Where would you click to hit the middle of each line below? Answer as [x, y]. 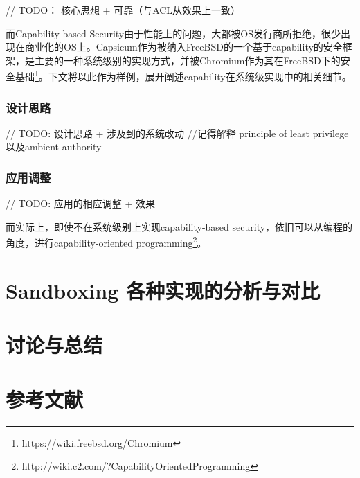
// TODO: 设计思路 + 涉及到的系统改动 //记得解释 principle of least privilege [177, 133]
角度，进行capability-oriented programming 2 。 [106, 242]
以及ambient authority [54, 147]
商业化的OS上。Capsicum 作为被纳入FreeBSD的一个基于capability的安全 [183, 47]
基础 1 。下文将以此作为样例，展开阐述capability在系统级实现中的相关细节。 [183, 76]
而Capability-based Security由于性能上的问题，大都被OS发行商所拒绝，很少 [173, 33]
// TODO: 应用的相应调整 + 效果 [81, 203]
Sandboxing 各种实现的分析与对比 [163, 290]
